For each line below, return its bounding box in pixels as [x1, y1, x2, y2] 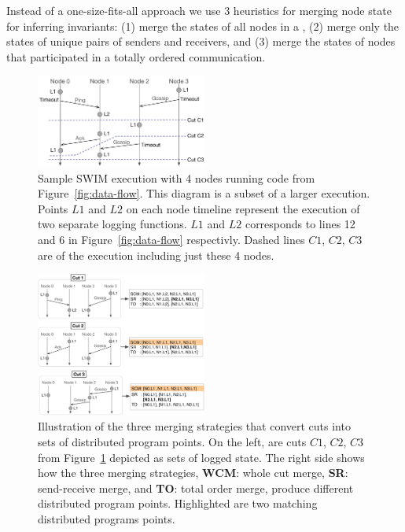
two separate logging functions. [38, 216, 187, 232]
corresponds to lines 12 [245, 216, 355, 232]
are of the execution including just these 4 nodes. [38, 246, 274, 263]
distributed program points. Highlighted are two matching [38, 495, 318, 512]
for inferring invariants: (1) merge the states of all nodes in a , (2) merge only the [6, 17, 399, 34]
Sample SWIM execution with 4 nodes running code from [38, 169, 315, 186]
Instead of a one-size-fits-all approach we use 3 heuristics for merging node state [6, 2, 392, 18]
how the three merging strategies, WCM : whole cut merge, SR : [38, 464, 348, 481]
